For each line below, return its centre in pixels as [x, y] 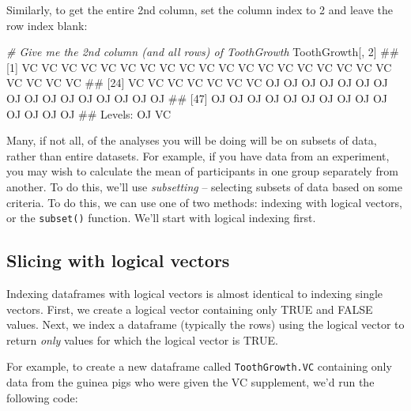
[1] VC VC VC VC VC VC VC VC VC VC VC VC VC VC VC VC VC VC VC [199, 67]
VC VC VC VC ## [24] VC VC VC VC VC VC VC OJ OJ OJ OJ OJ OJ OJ [197, 83]
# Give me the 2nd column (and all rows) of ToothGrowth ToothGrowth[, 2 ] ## [203, 52]
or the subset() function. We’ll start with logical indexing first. [161, 218]
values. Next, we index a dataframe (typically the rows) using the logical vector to [205, 324]
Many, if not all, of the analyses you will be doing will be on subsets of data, [192, 140]
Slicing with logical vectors [118, 260]
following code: [42, 397]
